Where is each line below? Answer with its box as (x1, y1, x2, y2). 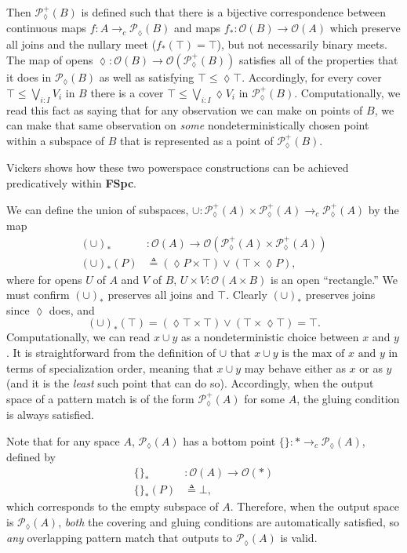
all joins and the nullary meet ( (6, 35, 157, 52)
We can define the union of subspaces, (6, 201, 189, 217)
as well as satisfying (99, 68, 194, 85)
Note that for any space (6, 432, 120, 449)
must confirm (6, 286, 70, 303)
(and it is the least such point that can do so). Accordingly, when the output (6, 375, 374, 391)
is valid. (280, 529, 318, 546)
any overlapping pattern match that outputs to (6, 529, 233, 546)
